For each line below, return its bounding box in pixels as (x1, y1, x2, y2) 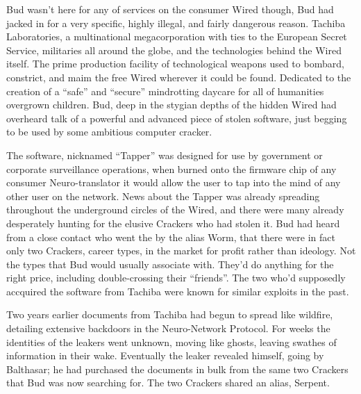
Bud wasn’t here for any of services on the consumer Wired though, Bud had (6, 2, 334, 16)
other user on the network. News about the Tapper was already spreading (6, 188, 320, 203)
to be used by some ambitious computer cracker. (6, 124, 212, 139)
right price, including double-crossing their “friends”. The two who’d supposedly (6, 270, 346, 285)
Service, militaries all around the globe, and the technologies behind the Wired (6, 42, 342, 57)
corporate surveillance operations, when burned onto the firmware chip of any (6, 161, 337, 176)
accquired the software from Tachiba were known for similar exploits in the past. (6, 284, 349, 298)
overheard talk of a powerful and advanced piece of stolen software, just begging (6, 110, 347, 125)
